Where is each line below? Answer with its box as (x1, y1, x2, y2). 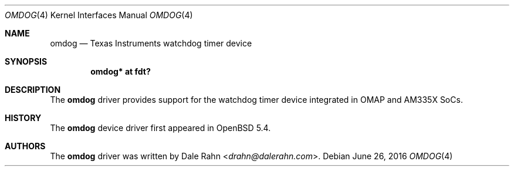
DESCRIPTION (5, 85, 61, 95)
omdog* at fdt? (90, 66, 151, 76)
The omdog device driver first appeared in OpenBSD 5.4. (50, 123, 271, 133)
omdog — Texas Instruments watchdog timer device (50, 38, 252, 48)
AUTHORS (5, 141, 46, 151)
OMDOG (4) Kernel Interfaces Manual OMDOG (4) (5, 10, 193, 20)
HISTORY (5, 113, 42, 123)
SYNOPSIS (5, 56, 48, 66)
